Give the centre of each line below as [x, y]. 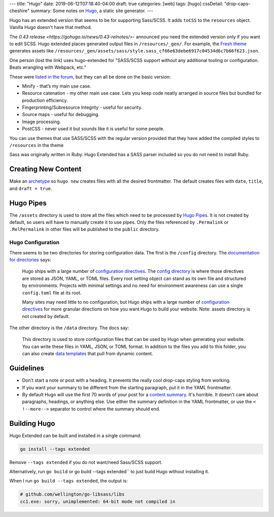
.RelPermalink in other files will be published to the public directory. [84, 229]
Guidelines [27, 368]
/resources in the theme [37, 146]
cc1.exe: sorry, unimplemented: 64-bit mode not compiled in [98, 501]
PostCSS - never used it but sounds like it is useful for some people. [93, 129]
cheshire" [20, 11]
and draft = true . [31, 188]
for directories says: [30, 260]
